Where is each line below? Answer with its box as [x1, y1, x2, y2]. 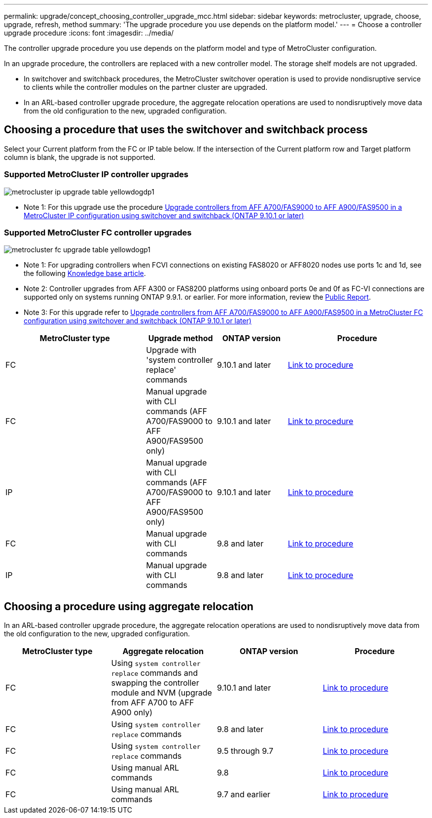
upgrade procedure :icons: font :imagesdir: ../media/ [4, 29, 174, 37]
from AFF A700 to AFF [111, 698, 194, 708]
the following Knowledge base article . [24, 269, 146, 278]
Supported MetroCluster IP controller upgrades [4, 169, 188, 180]
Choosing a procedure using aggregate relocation [4, 600, 253, 613]
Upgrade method [148, 333, 213, 344]
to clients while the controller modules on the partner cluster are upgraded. [24, 83, 268, 91]
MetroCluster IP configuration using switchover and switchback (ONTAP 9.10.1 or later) [24, 211, 304, 220]
